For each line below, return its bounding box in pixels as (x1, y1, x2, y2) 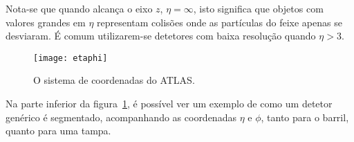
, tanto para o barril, (261, 109, 349, 124)
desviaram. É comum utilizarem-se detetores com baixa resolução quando (6, 28, 316, 43)
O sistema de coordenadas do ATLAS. (33, 73, 195, 87)
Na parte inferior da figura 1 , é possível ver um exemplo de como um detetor (6, 96, 333, 111)
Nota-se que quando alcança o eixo (6, 1, 153, 15)
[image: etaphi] (33, 53, 108, 63)
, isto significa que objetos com (193, 1, 324, 15)
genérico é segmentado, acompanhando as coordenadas (6, 109, 236, 124)
